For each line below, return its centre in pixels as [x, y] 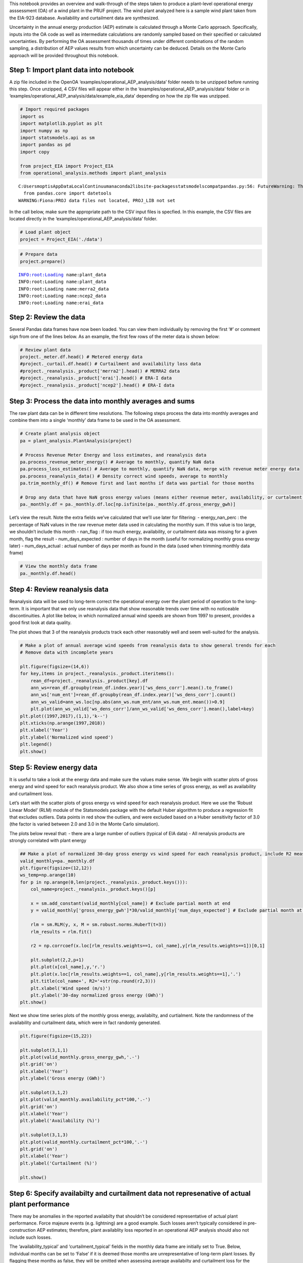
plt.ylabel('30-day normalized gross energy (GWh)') [97, 995]
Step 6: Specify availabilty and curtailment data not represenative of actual [130, 1193]
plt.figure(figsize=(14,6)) [55, 666]
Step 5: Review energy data [54, 767]
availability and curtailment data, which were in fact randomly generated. [85, 1023]
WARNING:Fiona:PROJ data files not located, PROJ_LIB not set [97, 200]
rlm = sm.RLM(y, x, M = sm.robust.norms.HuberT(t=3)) [98, 925]
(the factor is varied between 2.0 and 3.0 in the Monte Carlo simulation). [84, 824]
